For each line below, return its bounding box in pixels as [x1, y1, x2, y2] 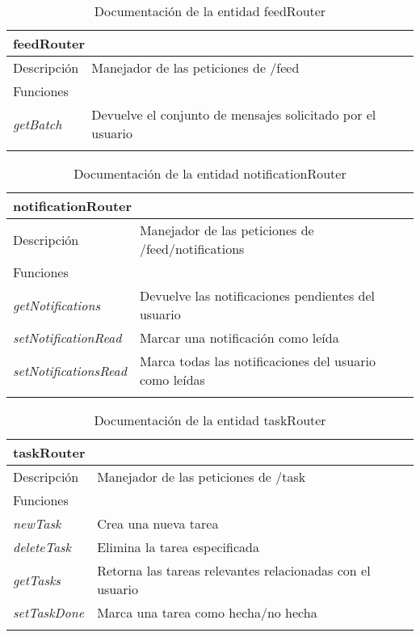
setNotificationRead [13, 328, 122, 347]
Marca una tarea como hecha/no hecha [97, 603, 317, 622]
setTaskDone [13, 603, 85, 622]
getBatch [13, 114, 62, 133]
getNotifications [13, 295, 100, 314]
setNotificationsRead [13, 361, 127, 380]
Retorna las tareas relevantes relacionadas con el [97, 561, 371, 580]
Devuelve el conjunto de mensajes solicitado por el [91, 105, 376, 124]
